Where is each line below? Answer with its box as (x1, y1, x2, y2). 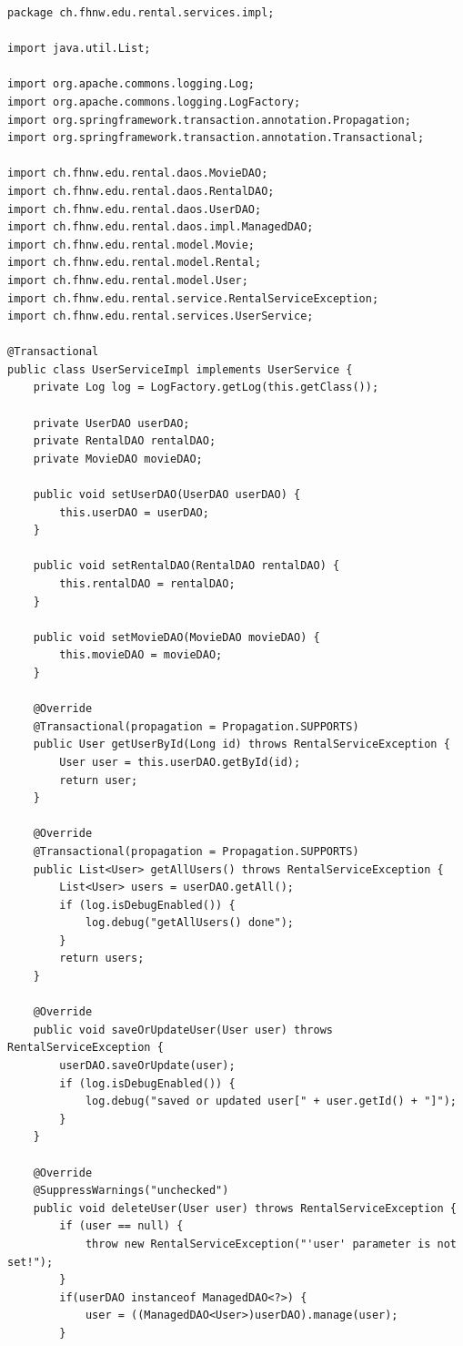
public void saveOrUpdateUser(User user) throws (33, 1023, 333, 1036)
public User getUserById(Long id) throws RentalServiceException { (33, 738, 450, 751)
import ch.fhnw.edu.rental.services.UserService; (7, 310, 314, 323)
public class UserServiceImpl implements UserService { (7, 362, 353, 376)
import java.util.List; (7, 42, 151, 56)
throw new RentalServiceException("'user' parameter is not (85, 1237, 457, 1250)
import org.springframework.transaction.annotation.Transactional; (7, 131, 425, 145)
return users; (59, 952, 145, 965)
